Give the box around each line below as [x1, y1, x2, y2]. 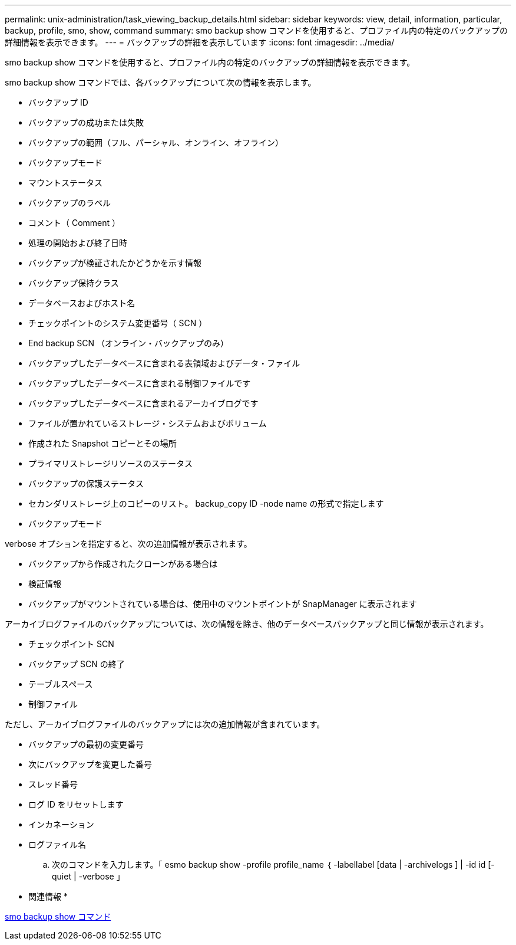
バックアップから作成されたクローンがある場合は [28, 559, 218, 569]
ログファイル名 [28, 839, 86, 849]
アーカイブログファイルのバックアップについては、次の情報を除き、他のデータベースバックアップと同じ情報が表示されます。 [5, 619, 489, 629]
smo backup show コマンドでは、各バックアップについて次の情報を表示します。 [5, 77, 316, 87]
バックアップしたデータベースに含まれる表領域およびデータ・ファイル [28, 358, 300, 368]
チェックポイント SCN [28, 639, 114, 649]
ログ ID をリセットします [28, 799, 124, 809]
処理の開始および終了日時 [28, 238, 127, 248]
